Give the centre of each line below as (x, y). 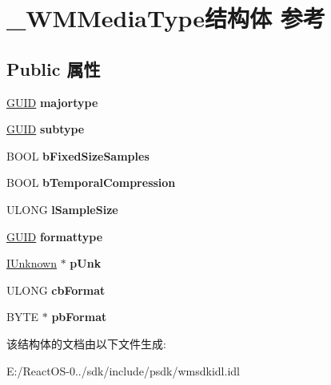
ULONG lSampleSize (62, 209)
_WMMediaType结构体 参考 (166, 18)
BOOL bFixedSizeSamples (78, 155)
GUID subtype (46, 129)
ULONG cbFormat (56, 290)
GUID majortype (52, 102)
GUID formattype (55, 236)
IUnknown (32, 263)
